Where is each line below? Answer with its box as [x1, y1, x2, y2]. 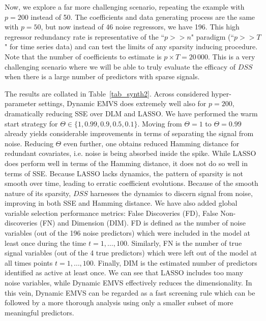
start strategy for [5, 118, 58, 129]
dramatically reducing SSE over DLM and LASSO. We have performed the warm [5, 108, 258, 118]
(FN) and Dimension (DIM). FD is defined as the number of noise [40, 217, 246, 228]
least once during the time [5, 237, 86, 248]
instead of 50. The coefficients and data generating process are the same [31, 11, 255, 22]
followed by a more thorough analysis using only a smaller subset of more [5, 297, 233, 308]
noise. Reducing [5, 138, 53, 148]
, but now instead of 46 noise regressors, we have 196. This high [41, 21, 240, 32]
